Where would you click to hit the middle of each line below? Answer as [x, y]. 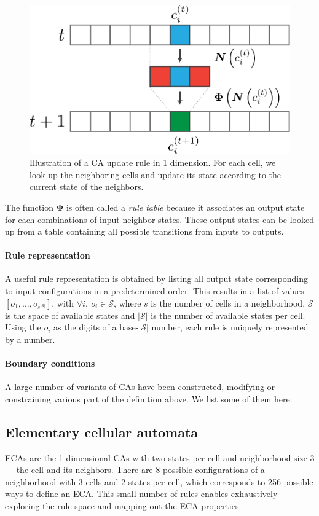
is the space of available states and [70, 315]
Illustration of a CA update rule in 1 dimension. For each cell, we [153, 162]
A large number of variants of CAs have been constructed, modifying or [140, 387]
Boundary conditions [50, 363]
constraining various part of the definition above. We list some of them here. [149, 398]
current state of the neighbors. [87, 186]
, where [128, 303]
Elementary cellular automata [102, 432]
